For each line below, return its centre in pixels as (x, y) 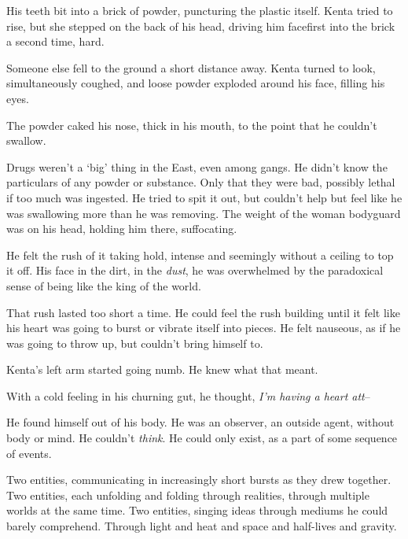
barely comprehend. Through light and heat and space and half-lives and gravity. (202, 526)
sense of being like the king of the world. (104, 285)
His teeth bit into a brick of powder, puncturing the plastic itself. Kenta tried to (200, 10)
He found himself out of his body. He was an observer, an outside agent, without (200, 422)
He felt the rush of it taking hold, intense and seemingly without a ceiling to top (200, 255)
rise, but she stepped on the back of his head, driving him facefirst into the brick (201, 26)
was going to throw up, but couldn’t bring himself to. (135, 343)
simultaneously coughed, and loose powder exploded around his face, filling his (196, 83)
